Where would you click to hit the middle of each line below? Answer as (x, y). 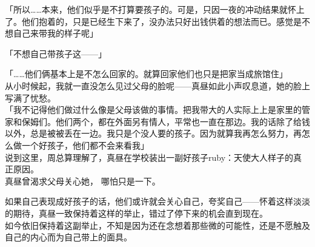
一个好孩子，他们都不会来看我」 (85, 145)
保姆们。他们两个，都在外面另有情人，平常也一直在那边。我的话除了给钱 (166, 121)
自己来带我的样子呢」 (55, 33)
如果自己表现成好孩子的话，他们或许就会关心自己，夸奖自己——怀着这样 (149, 201)
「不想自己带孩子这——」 (56, 53)
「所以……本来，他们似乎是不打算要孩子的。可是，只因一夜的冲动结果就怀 (151, 9)
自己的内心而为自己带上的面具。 (68, 237)
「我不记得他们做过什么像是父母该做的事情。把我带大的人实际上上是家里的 (153, 110)
